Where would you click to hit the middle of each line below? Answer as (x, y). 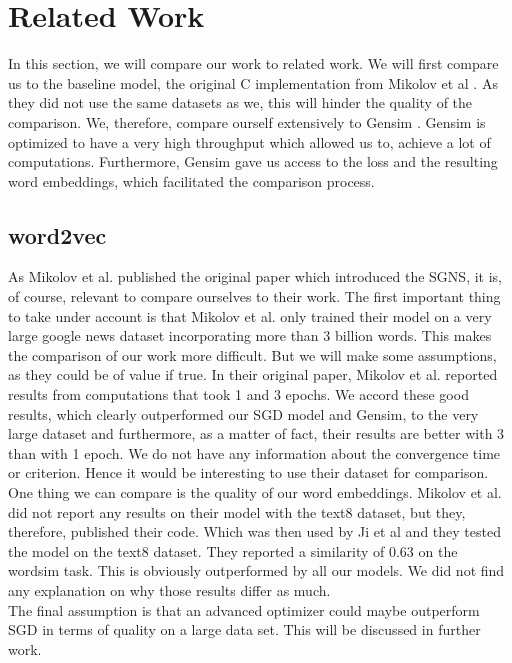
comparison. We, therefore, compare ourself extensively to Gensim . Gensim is (247, 121)
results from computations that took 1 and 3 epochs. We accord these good (238, 394)
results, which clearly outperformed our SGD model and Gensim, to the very (243, 413)
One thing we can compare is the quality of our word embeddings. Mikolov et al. (255, 492)
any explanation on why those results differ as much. (169, 589)
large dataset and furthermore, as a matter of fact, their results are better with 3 (256, 433)
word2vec (57, 234)
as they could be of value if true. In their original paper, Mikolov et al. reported (253, 374)
